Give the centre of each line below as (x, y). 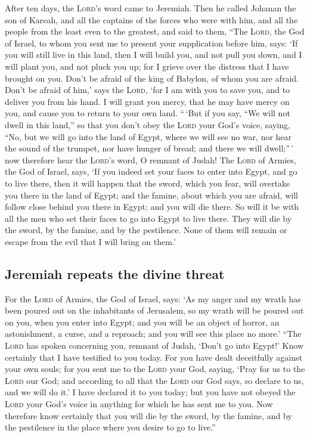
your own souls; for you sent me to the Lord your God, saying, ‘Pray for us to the (155, 369)
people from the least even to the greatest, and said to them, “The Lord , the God (155, 31)
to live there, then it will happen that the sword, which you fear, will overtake (148, 183)
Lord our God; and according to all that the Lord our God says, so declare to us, (154, 380)
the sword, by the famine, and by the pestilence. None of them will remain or (146, 230)
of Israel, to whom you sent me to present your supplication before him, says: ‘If (151, 43)
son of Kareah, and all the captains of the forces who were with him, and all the (151, 19)
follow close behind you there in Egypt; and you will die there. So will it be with (152, 207)
